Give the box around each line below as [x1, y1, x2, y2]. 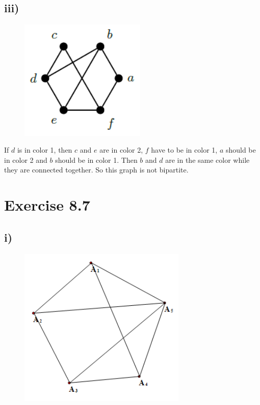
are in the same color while [165, 154, 250, 165]
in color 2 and [4, 154, 47, 165]
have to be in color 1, [151, 144, 218, 155]
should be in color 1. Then [55, 154, 138, 165]
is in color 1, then [17, 144, 72, 155]
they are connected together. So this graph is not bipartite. [4, 164, 189, 175]
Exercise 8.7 [4, 194, 90, 215]
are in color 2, [99, 144, 143, 155]
